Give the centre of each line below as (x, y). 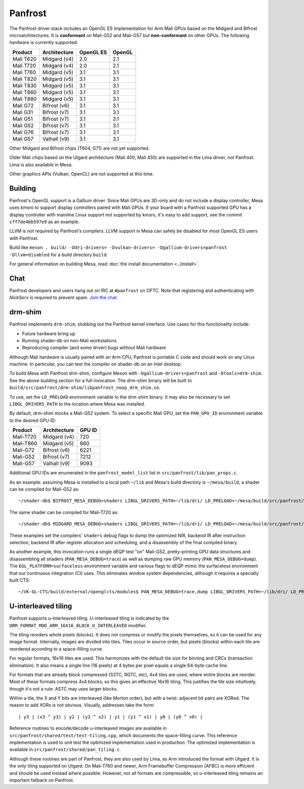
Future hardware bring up (49, 333)
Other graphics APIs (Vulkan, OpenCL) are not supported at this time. (82, 174)
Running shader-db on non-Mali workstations (69, 340)
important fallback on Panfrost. (42, 780)
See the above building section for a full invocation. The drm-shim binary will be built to (101, 380)
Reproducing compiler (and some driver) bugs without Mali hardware (94, 348)
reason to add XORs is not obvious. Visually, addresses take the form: (82, 705)
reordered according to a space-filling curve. (56, 649)
